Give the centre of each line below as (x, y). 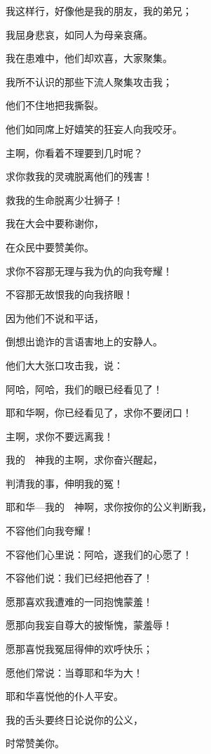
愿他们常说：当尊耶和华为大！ (74, 672)
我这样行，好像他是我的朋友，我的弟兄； (99, 11)
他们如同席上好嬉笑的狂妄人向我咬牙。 (94, 128)
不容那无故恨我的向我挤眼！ (69, 294)
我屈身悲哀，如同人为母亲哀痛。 (79, 34)
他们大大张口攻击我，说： (64, 365)
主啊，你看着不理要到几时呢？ (74, 152)
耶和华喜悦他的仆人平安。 (64, 696)
